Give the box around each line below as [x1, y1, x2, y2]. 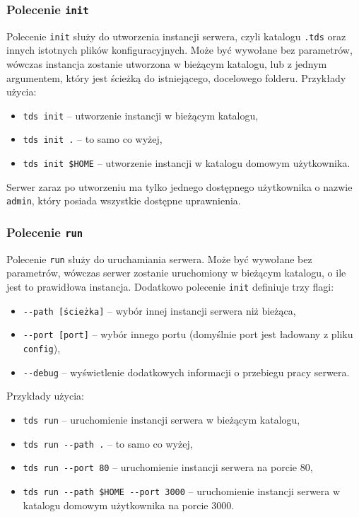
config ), [23, 341, 61, 356]
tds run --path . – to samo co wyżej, [23, 436, 193, 451]
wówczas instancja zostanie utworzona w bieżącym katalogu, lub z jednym [6, 57, 327, 71]
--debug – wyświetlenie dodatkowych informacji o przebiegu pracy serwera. [23, 364, 350, 379]
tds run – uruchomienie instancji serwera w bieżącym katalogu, [23, 412, 300, 426]
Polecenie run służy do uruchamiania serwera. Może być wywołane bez [6, 251, 312, 266]
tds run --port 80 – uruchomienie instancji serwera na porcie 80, [23, 460, 313, 475]
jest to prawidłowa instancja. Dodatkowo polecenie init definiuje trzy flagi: [6, 279, 334, 294]
